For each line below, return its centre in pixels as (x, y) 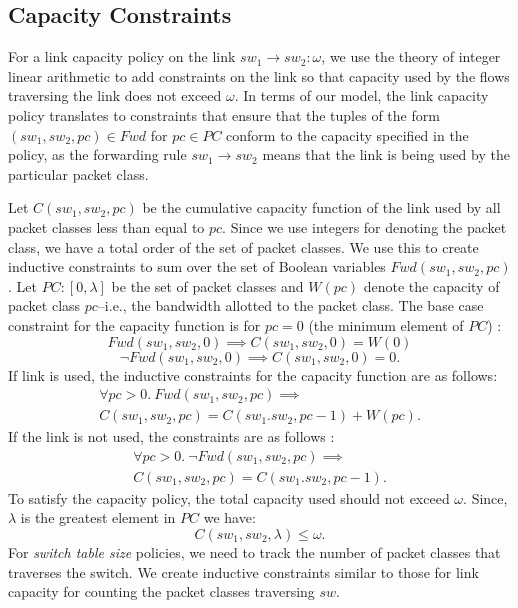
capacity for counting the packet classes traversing (161, 591)
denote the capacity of (431, 285)
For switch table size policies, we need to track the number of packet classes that (254, 552)
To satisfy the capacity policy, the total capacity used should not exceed (229, 497)
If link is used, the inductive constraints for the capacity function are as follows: (253, 374)
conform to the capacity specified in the (347, 134)
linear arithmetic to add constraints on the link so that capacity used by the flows (259, 75)
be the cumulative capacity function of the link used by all (321, 207)
